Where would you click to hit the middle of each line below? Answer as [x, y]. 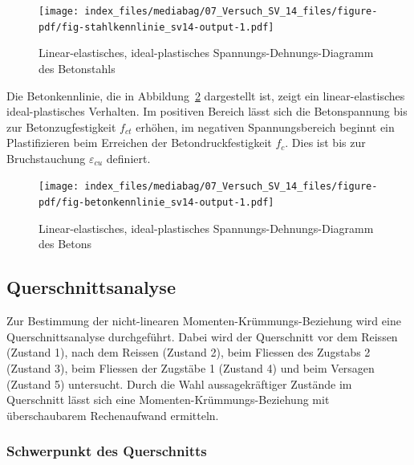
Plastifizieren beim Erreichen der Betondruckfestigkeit [139, 143]
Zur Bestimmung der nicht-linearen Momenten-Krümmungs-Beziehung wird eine [204, 321]
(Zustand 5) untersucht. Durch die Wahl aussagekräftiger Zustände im [179, 383]
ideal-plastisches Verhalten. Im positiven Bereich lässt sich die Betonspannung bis [207, 111]
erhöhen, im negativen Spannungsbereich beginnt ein [265, 126]
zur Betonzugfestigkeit [61, 126]
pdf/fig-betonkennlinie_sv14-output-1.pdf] [156, 203]
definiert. [128, 158]
